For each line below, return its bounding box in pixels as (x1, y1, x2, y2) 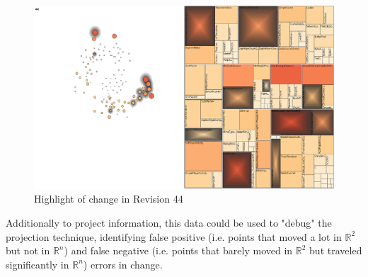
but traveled (309, 243, 362, 258)
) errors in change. (83, 256, 163, 271)
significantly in (6, 256, 69, 271)
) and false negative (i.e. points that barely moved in (64, 243, 293, 258)
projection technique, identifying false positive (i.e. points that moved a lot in (6, 229, 342, 244)
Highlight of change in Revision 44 (34, 191, 183, 206)
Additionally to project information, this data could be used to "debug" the (6, 215, 332, 230)
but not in (6, 243, 50, 258)
